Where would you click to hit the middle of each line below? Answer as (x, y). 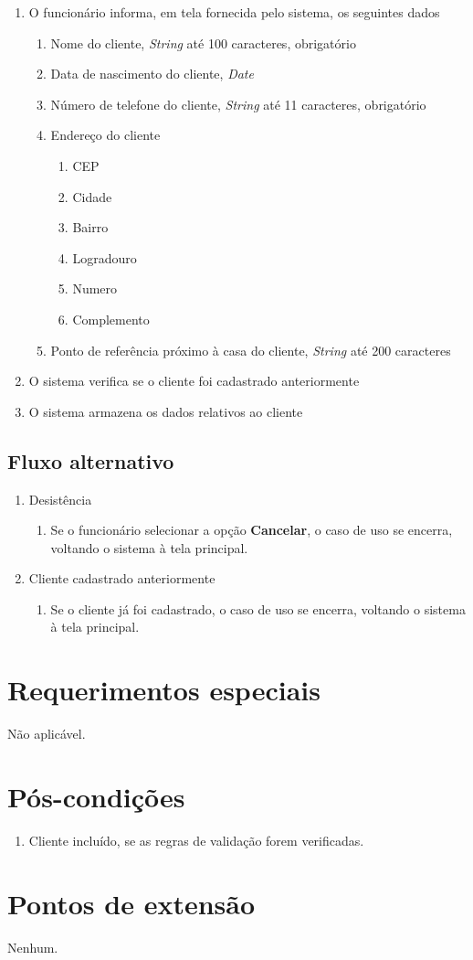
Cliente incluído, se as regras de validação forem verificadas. (196, 840)
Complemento (111, 319)
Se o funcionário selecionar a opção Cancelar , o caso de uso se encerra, (252, 530)
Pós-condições (96, 796)
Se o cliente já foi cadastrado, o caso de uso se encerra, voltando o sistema (258, 608)
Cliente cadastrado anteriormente (122, 578)
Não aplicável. (47, 734)
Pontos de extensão (131, 903)
